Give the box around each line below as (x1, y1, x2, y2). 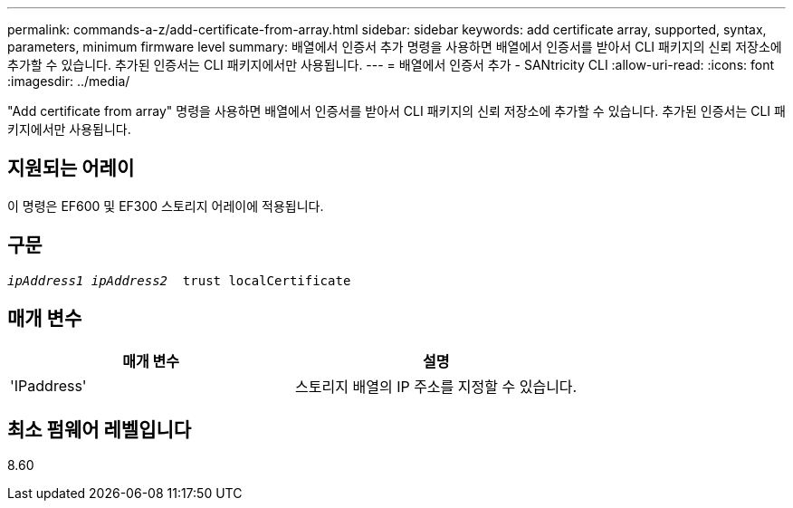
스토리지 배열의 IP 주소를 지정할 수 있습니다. (295, 377, 578, 396)
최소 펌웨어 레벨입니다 (7, 417, 192, 441)
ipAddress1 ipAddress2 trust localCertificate (7, 273, 351, 288)
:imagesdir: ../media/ (7, 73, 130, 89)
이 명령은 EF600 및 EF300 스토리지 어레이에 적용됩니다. (7, 197, 324, 214)
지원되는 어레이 (7, 157, 135, 180)
